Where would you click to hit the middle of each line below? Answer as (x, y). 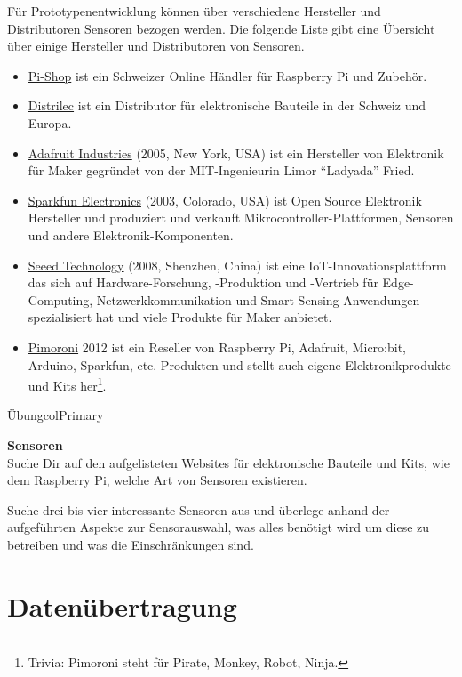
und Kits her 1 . (67, 384)
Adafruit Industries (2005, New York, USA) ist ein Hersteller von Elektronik (236, 153)
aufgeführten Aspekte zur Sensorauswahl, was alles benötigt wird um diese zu (219, 527)
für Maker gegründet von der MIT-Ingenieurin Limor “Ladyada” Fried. (221, 170)
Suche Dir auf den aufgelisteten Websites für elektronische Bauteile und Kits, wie (228, 462)
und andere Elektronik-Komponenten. (131, 234)
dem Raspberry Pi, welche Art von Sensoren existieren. (157, 480)
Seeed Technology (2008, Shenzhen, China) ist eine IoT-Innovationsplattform (237, 265)
